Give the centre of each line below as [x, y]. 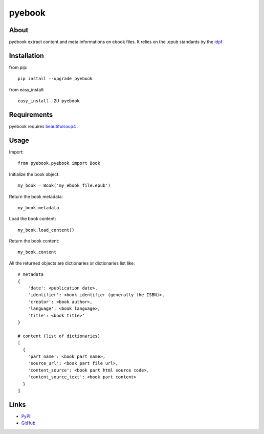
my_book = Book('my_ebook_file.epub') [64, 185]
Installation [26, 55]
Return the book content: [34, 241]
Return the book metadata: [36, 196]
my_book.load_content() [46, 230]
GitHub [28, 423]
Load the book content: [33, 219]
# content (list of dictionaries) [59, 336]
